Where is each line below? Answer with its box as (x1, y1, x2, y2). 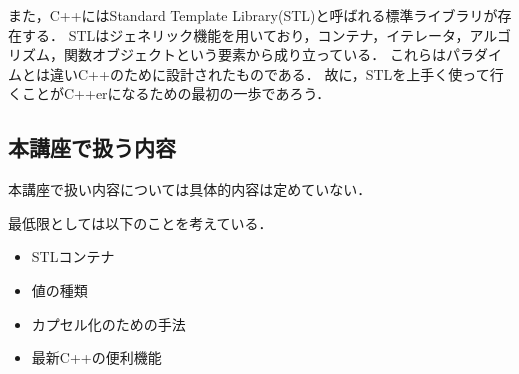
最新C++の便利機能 (31, 347, 162, 368)
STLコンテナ (31, 246, 115, 267)
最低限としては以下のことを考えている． (8, 212, 273, 233)
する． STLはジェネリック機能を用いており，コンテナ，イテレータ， (21, 24, 470, 45)
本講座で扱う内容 (8, 132, 176, 163)
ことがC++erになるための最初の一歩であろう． (21, 83, 331, 104)
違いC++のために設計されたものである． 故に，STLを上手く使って (49, 63, 490, 84)
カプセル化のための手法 (31, 313, 186, 334)
